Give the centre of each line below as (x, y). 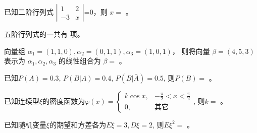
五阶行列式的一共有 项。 (44, 34)
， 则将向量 (191, 51)
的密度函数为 (64, 101)
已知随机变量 (25, 124)
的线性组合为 (80, 61)
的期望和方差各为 (78, 124)
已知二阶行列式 (29, 12)
